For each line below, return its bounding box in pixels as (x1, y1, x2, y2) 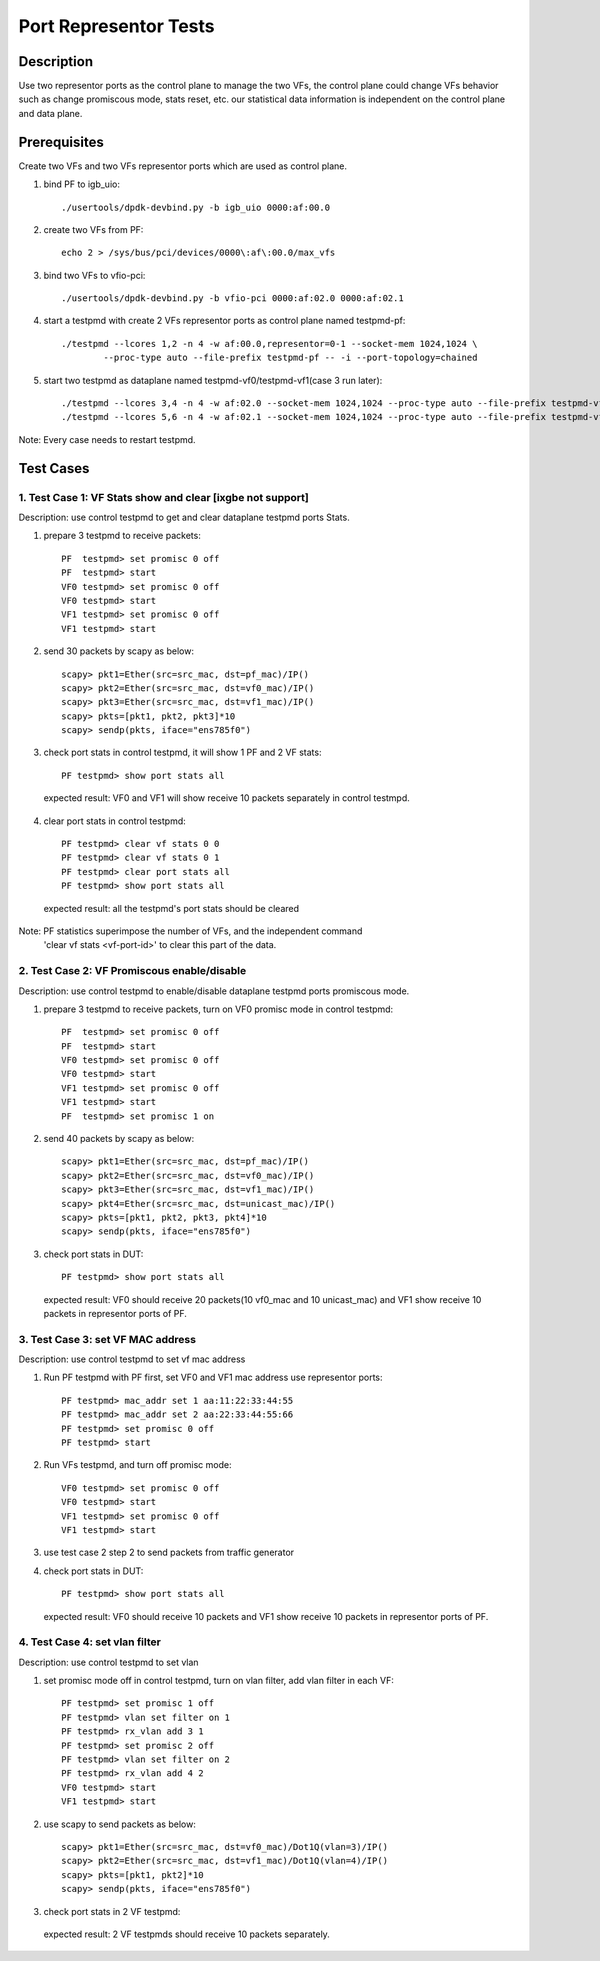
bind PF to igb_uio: (43, 178, 120, 190)
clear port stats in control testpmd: (43, 815, 187, 827)
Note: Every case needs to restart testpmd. (18, 433, 196, 445)
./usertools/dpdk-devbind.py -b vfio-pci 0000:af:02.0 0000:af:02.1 (61, 293, 404, 304)
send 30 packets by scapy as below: (43, 645, 195, 657)
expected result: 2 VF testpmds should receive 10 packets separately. (43, 1928, 330, 1940)
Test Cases (18, 460, 90, 477)
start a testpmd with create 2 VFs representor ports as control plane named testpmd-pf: (43, 315, 406, 327)
